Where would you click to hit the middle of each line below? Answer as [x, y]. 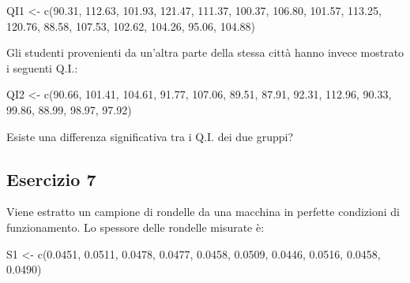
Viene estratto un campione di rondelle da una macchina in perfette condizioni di [203, 212]
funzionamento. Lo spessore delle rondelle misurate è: [135, 227]
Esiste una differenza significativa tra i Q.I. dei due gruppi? [150, 136]
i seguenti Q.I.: [42, 67]
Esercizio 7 [51, 179]
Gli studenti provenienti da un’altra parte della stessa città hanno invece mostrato [205, 52]
